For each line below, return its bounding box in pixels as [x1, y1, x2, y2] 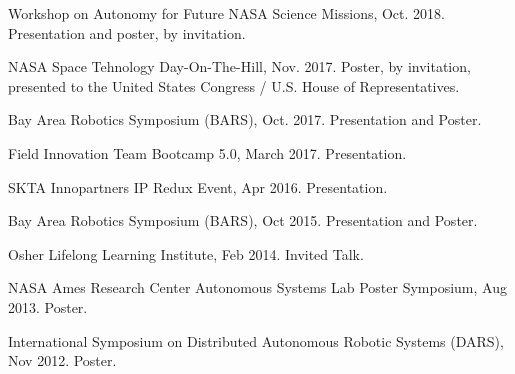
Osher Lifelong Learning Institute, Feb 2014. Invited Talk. [8, 243, 364, 264]
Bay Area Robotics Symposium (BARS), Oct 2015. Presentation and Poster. [8, 210, 478, 231]
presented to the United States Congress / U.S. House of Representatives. [8, 75, 460, 96]
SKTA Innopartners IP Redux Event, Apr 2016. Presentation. [8, 176, 388, 197]
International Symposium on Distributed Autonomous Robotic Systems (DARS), [8, 330, 504, 351]
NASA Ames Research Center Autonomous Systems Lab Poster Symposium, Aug [8, 277, 507, 298]
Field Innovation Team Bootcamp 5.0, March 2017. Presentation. [8, 142, 407, 163]
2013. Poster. [8, 296, 88, 317]
